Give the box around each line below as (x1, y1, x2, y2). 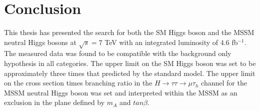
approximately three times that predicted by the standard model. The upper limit (4, 67, 255, 78)
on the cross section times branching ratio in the (4, 77, 152, 88)
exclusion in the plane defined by (4, 97, 105, 107)
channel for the (201, 77, 247, 88)
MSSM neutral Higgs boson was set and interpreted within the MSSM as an (4, 87, 237, 97)
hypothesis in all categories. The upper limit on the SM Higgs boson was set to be (4, 58, 256, 68)
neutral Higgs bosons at (4, 36, 76, 47)
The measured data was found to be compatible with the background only (4, 48, 231, 58)
